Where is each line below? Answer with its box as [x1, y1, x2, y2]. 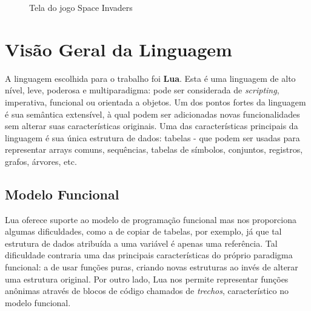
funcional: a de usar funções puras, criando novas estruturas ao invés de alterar [5, 261, 298, 273]
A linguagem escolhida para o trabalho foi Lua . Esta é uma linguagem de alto [5, 72, 296, 84]
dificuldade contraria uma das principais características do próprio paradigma [5, 249, 293, 261]
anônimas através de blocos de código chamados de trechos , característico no [5, 284, 289, 297]
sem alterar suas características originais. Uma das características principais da [5, 119, 298, 132]
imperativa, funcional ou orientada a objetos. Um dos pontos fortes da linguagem [5, 95, 306, 108]
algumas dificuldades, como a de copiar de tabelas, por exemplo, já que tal [5, 225, 282, 238]
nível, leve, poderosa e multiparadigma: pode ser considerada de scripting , [5, 84, 279, 96]
